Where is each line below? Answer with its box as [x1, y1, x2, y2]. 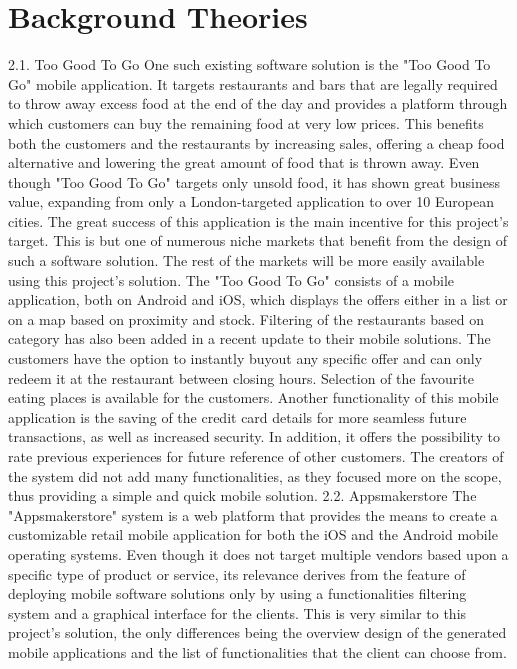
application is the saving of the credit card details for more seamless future [8, 406, 467, 427]
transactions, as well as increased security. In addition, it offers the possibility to [8, 426, 500, 447]
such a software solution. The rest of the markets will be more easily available [8, 250, 485, 271]
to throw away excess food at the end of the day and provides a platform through [8, 93, 508, 114]
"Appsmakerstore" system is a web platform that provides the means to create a [8, 504, 498, 525]
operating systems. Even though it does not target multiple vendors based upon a [8, 543, 509, 564]
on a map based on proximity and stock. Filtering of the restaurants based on [8, 308, 484, 329]
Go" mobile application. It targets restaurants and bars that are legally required [8, 73, 498, 94]
